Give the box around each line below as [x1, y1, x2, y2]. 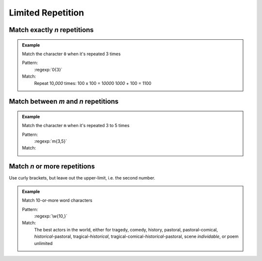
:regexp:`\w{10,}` [34, 213, 67, 219]
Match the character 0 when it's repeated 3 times [22, 51, 121, 57]
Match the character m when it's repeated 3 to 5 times [22, 123, 130, 129]
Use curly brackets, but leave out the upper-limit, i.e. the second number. [9, 175, 155, 181]
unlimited [34, 240, 53, 246]
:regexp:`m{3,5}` [34, 138, 67, 144]
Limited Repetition [9, 7, 84, 18]
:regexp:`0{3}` [34, 66, 63, 72]
